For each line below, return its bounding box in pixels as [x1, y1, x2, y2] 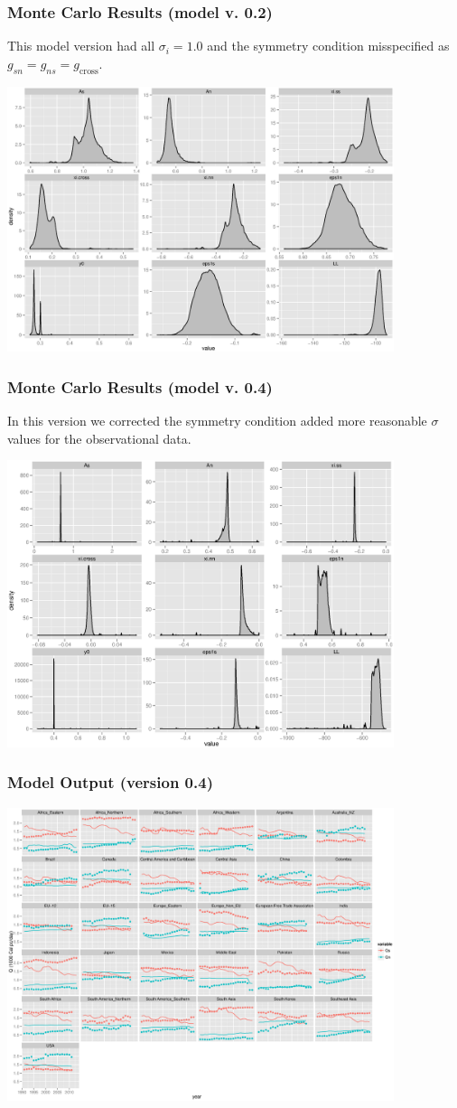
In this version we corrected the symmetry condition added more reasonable [7, 411, 427, 430]
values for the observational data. [7, 428, 191, 447]
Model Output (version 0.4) [7, 771, 213, 793]
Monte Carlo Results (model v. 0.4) [7, 375, 273, 398]
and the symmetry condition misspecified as [207, 36, 450, 55]
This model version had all [7, 36, 155, 55]
